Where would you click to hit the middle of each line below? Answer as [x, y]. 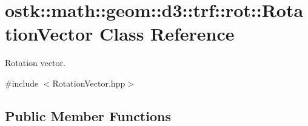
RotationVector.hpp [89, 83]
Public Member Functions [88, 115]
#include [22, 83]
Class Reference [167, 34]
